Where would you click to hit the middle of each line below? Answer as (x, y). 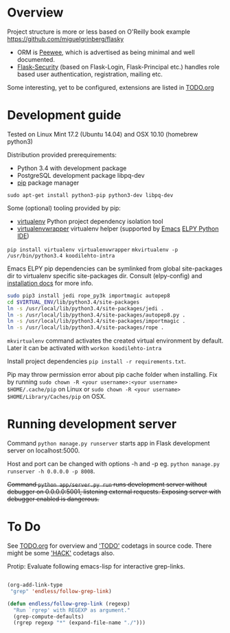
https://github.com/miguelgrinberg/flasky (66, 38)
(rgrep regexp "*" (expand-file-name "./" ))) (80, 623)
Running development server (92, 424)
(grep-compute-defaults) (49, 617)
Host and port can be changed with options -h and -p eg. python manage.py (113, 464)
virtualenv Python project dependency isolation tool (90, 221)
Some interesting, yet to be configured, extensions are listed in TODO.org (111, 87)
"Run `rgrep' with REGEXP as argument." (72, 610)
